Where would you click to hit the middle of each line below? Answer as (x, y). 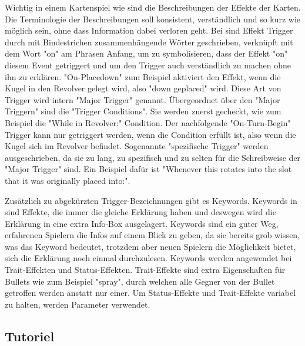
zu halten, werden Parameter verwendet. (78, 304)
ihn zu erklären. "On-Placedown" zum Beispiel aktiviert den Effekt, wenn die (143, 76)
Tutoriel (30, 336)
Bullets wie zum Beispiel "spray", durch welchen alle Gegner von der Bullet (140, 281)
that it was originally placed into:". (68, 180)
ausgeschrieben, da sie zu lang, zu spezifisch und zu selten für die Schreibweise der (153, 157)
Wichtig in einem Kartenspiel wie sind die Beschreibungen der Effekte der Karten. (153, 7)
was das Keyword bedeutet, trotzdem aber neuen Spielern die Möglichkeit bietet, (150, 246)
